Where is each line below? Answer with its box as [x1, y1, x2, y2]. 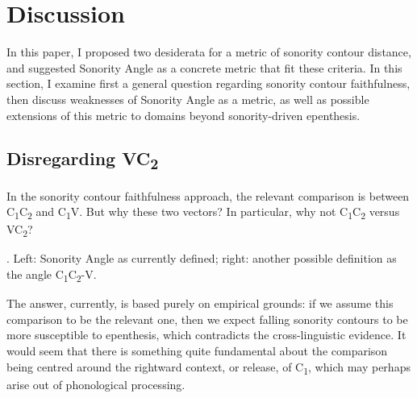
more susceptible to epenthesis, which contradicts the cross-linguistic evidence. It [6, 326, 407, 343]
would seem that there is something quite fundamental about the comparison [6, 342, 388, 359]
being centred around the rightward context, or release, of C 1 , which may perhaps [6, 358, 411, 377]
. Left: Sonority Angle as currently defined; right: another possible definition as [6, 250, 397, 267]
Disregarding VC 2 [6, 146, 159, 174]
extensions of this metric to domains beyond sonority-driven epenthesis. [6, 106, 361, 123]
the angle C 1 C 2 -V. [6, 266, 97, 284]
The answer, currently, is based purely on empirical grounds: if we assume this [6, 295, 394, 312]
